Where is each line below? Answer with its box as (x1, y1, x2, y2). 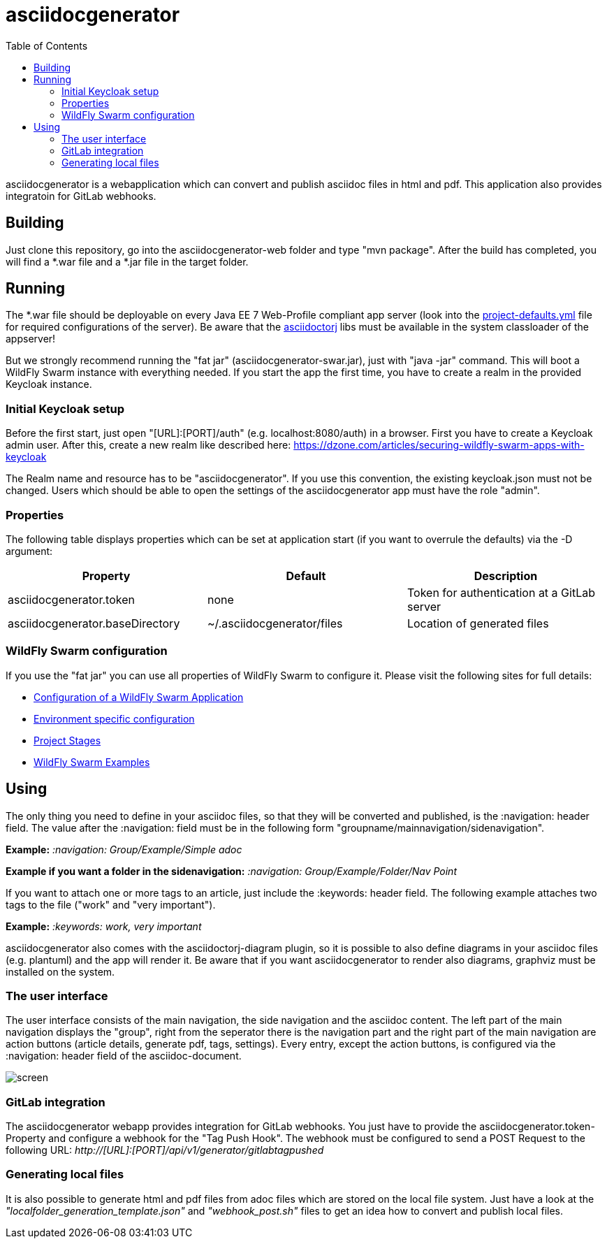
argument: (6, 544, 53, 557)
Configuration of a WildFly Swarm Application (34, 690, 244, 703)
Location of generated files (407, 616, 549, 630)
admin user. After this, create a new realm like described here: (6, 439, 291, 451)
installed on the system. (6, 965, 115, 978)
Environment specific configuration (34, 712, 195, 725)
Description (474, 568, 538, 583)
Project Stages (34, 734, 101, 746)
